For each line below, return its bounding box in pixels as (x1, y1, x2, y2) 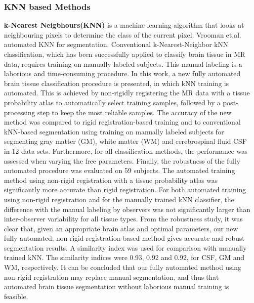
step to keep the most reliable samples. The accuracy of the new (37, 107, 232, 117)
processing (4, 107, 35, 117)
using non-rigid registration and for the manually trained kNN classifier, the (4, 194, 234, 204)
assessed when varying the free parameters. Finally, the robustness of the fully (4, 155, 241, 166)
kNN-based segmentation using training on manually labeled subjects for (4, 126, 224, 136)
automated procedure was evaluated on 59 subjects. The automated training (4, 165, 235, 175)
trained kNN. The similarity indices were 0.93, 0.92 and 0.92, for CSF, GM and (4, 252, 245, 262)
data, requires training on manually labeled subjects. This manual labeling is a (4, 58, 242, 69)
